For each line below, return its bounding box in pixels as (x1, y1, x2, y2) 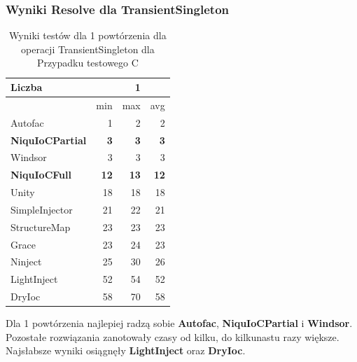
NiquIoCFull (10, 167, 71, 182)
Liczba (10, 80, 43, 94)
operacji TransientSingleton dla (21, 41, 155, 56)
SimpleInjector (10, 202, 73, 216)
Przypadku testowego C (36, 55, 139, 70)
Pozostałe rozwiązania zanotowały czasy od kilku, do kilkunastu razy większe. (6, 329, 339, 344)
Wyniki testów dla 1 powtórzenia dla (9, 28, 167, 43)
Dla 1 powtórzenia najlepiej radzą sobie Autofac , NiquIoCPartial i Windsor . (6, 316, 353, 330)
